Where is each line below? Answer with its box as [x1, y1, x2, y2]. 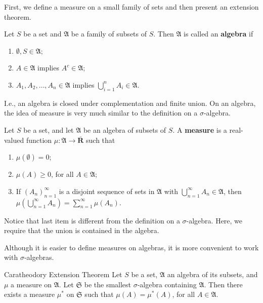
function [26, 134, 52, 145]
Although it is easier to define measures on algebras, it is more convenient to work [4, 242, 259, 252]
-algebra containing [137, 279, 197, 289]
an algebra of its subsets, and [167, 269, 258, 279]
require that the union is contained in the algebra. [4, 225, 159, 236]
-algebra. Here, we [186, 215, 243, 225]
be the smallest [84, 279, 131, 289]
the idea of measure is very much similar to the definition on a [4, 107, 198, 118]
